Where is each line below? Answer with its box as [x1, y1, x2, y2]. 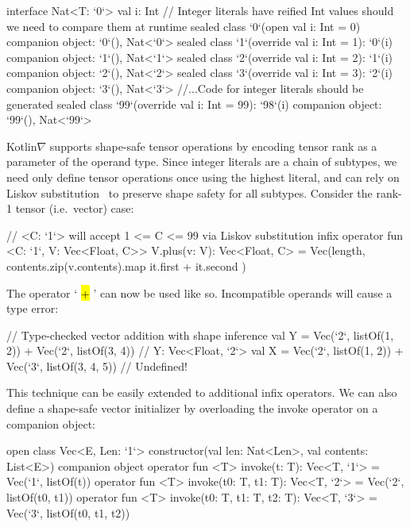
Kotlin [6, 137, 37, 154]
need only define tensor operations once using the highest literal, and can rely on [6, 168, 400, 185]
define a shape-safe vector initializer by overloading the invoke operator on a [6, 400, 378, 417]
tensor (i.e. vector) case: [15, 200, 134, 217]
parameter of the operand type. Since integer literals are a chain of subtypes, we [6, 153, 397, 170]
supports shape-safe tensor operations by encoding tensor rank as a [49, 137, 377, 154]
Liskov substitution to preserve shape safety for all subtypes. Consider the [6, 184, 373, 201]
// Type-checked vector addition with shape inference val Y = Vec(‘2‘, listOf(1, [6, 326, 394, 343]
